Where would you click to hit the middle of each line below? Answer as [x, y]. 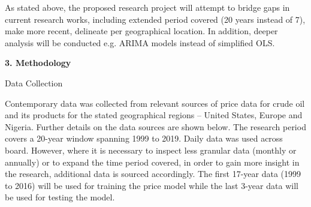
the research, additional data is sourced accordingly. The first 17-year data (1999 [153, 174]
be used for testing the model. [60, 197]
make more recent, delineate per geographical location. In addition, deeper [141, 31]
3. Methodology [38, 63]
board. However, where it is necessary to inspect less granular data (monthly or [151, 150]
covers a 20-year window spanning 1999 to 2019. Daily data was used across [144, 138]
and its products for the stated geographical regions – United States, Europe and [154, 115]
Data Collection [34, 82]
